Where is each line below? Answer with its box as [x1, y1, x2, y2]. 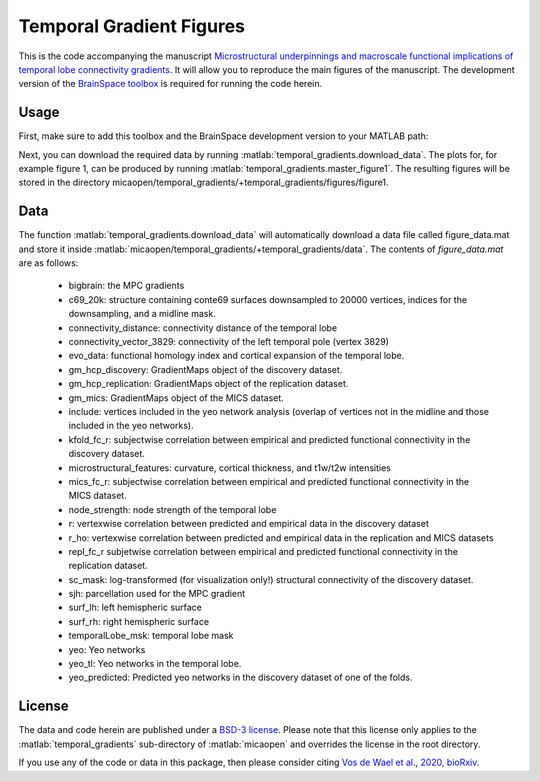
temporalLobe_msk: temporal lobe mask [68, 630, 234, 642]
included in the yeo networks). [68, 420, 194, 432]
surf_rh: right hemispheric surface [68, 615, 210, 627]
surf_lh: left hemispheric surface [68, 601, 202, 614]
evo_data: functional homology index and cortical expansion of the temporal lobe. [68, 350, 405, 362]
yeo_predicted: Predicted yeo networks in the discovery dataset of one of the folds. [68, 671, 413, 684]
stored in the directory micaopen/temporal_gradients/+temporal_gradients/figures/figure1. [18, 176, 389, 189]
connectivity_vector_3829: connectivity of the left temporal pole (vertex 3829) [68, 336, 390, 348]
